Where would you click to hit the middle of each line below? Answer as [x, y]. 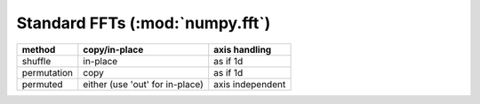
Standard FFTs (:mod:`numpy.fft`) [144, 23]
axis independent [250, 84]
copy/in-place [113, 49]
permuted [42, 84]
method [39, 49]
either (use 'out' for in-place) [144, 84]
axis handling [243, 49]
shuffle [36, 61]
